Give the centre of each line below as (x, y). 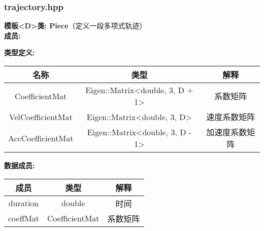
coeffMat (24, 218)
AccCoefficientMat (41, 138)
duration (24, 203)
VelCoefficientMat (41, 117)
